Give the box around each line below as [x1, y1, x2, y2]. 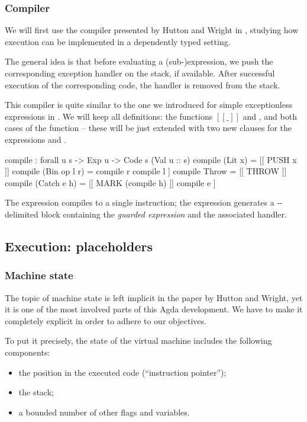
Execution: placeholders [5, 236, 153, 255]
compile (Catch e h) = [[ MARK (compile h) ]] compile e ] [5, 176, 216, 188]
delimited [5, 207, 38, 220]
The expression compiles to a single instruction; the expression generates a [5, 196, 274, 209]
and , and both [243, 110, 297, 122]
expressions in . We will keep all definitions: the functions [5, 110, 213, 122]
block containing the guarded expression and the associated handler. [41, 207, 287, 220]
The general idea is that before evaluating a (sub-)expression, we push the [5, 55, 273, 68]
